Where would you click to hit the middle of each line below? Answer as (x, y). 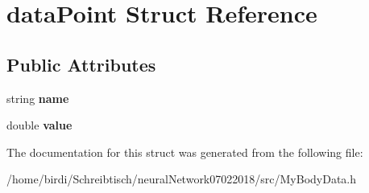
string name (38, 98)
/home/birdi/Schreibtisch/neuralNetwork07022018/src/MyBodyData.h (182, 179)
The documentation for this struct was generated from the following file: (185, 152)
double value (39, 125)
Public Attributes (81, 64)
